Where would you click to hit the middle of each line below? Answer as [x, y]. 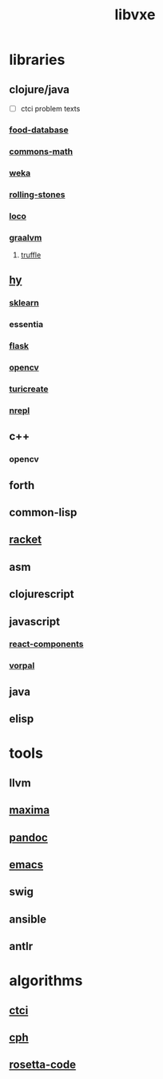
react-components [46, 645]
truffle [31, 255]
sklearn [24, 303]
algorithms [46, 981]
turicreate [29, 389]
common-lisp [43, 512]
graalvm [26, 237]
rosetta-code [43, 1065]
